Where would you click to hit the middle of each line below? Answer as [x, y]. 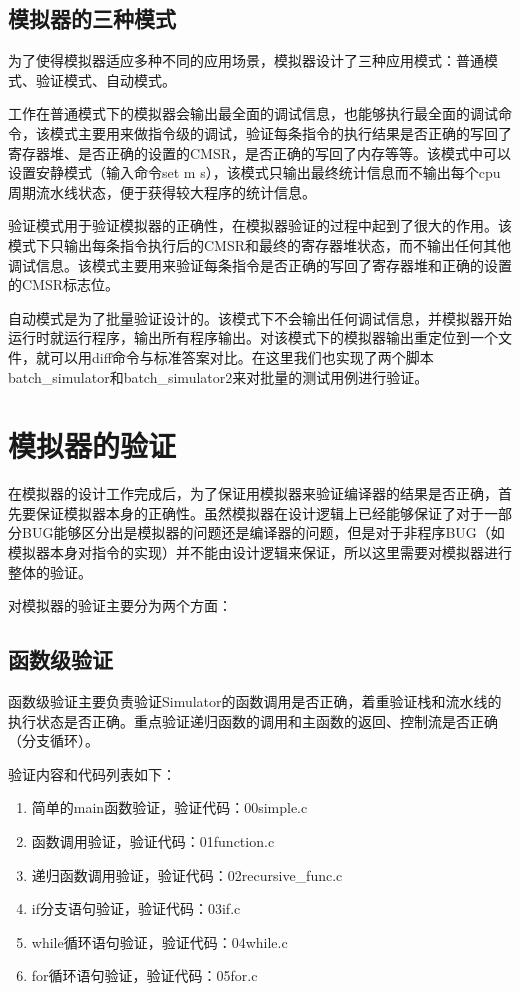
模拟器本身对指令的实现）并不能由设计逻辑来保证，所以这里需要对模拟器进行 [260, 552]
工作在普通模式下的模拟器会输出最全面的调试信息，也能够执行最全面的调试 [253, 113]
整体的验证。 [50, 571]
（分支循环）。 [53, 740]
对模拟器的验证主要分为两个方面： [120, 605]
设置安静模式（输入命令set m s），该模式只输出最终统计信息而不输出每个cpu [254, 172]
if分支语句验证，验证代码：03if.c [136, 908]
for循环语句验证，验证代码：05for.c [144, 975]
